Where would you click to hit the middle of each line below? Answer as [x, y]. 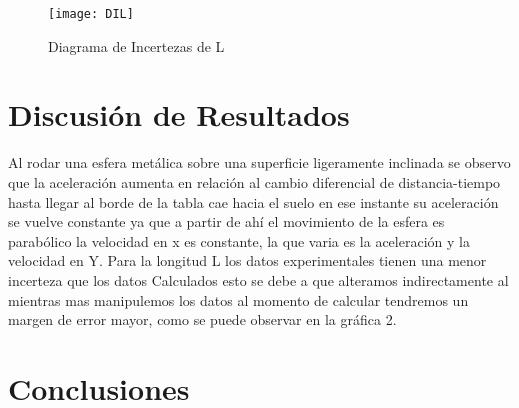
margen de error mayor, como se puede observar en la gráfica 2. [202, 319]
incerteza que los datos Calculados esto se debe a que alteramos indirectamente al [258, 279]
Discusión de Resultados [179, 114]
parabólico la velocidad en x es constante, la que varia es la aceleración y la [239, 240]
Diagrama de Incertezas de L [136, 45]
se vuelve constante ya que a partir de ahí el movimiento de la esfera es [226, 221]
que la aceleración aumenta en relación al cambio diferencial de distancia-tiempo [254, 181]
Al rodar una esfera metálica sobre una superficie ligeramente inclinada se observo [259, 162]
